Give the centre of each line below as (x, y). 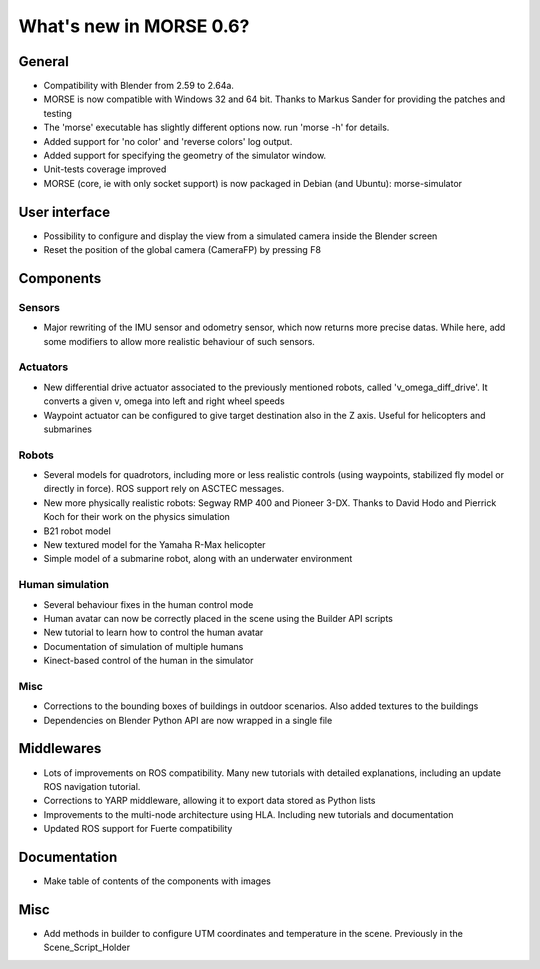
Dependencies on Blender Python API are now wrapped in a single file (188, 720)
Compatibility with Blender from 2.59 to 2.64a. (139, 86)
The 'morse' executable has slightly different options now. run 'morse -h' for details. (216, 127)
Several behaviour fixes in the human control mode (148, 604)
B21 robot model (77, 531)
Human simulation (64, 585)
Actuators (43, 367)
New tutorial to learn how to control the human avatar (153, 632)
